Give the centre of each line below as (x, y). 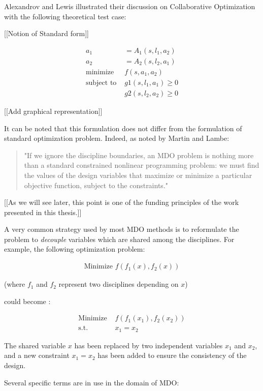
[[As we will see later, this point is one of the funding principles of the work (122, 202)
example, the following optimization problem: (75, 249)
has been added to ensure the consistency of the (172, 355)
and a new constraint (37, 355)
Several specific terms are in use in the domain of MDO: (92, 382)
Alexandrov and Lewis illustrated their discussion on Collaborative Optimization (130, 6)
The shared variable (35, 345)
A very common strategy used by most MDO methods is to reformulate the (122, 229)
